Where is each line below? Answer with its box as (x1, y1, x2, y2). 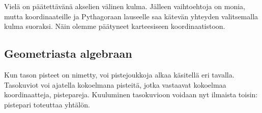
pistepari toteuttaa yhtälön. (4, 99, 90, 109)
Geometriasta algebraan (4, 46, 132, 61)
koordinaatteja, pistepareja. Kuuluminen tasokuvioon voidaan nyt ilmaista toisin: (4, 89, 258, 100)
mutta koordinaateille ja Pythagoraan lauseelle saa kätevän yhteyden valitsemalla (4, 11, 258, 21)
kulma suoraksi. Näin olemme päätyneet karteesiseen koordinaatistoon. (4, 21, 225, 31)
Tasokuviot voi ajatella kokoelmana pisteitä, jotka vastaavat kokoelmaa (4, 79, 226, 90)
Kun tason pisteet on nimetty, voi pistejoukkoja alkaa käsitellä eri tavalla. (4, 69, 235, 80)
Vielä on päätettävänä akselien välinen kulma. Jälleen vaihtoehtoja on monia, (4, 1, 245, 11)
